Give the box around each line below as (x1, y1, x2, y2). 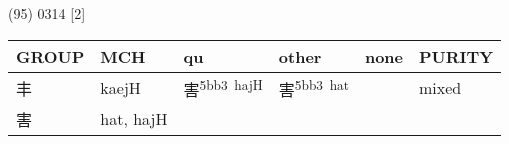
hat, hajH (100, 107, 168, 131)
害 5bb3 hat (278, 74, 349, 101)
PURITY (419, 44, 494, 68)
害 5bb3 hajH (183, 74, 263, 101)
